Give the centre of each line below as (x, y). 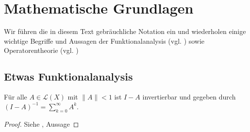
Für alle (16, 97)
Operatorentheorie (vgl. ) (41, 50)
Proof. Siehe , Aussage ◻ (42, 124)
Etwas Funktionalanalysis (68, 76)
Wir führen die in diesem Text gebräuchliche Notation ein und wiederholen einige (125, 31)
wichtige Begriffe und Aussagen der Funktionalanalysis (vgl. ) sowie (104, 41)
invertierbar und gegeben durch (189, 97)
